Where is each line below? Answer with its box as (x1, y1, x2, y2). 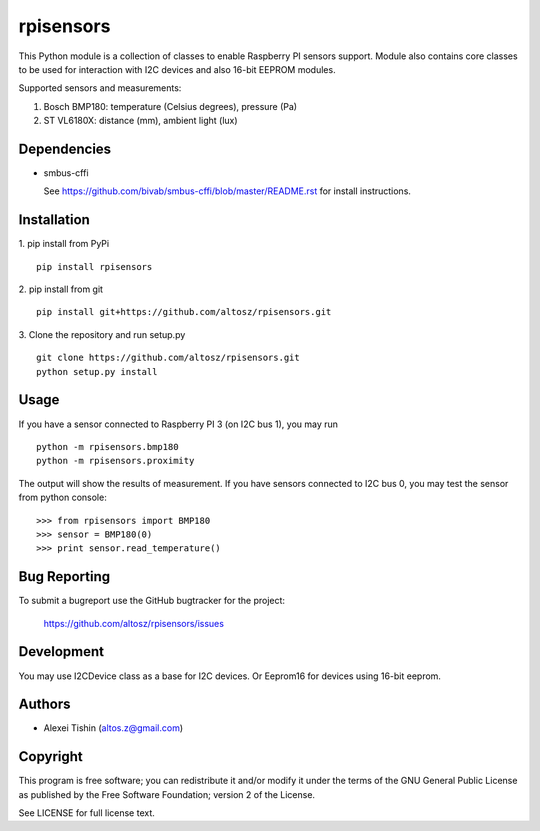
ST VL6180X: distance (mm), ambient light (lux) (43, 115, 239, 127)
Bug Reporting (18, 568, 111, 585)
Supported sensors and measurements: (18, 82, 182, 94)
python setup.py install (36, 366, 158, 377)
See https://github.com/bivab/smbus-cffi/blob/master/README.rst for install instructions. (43, 185, 412, 197)
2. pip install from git (18, 283, 104, 295)
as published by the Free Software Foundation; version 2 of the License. (18, 788, 315, 800)
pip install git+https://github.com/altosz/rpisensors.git (36, 306, 332, 318)
